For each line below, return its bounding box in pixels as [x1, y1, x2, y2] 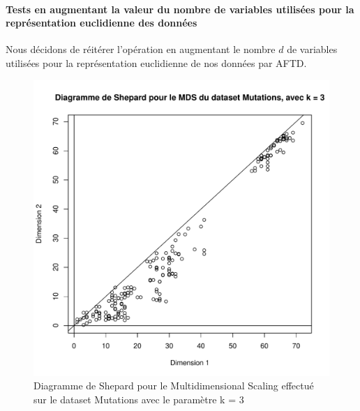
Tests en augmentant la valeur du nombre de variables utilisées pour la [6, 1, 354, 16]
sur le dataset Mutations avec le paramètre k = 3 [33, 391, 244, 406]
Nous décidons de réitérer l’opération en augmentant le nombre [6, 42, 276, 57]
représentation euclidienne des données [6, 15, 197, 30]
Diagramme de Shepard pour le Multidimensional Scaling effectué [33, 378, 314, 393]
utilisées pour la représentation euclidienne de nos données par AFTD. [6, 55, 307, 70]
